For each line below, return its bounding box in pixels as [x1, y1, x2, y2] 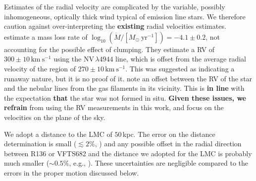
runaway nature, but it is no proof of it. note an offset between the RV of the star [4, 73, 253, 83]
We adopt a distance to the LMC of [4, 128, 112, 139]
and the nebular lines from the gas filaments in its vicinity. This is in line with [4, 83, 245, 93]
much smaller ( [4, 158, 50, 168]
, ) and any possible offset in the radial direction [95, 138, 242, 149]
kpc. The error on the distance [122, 128, 215, 139]
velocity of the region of [4, 63, 76, 73]
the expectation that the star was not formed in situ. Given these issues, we [4, 92, 246, 103]
